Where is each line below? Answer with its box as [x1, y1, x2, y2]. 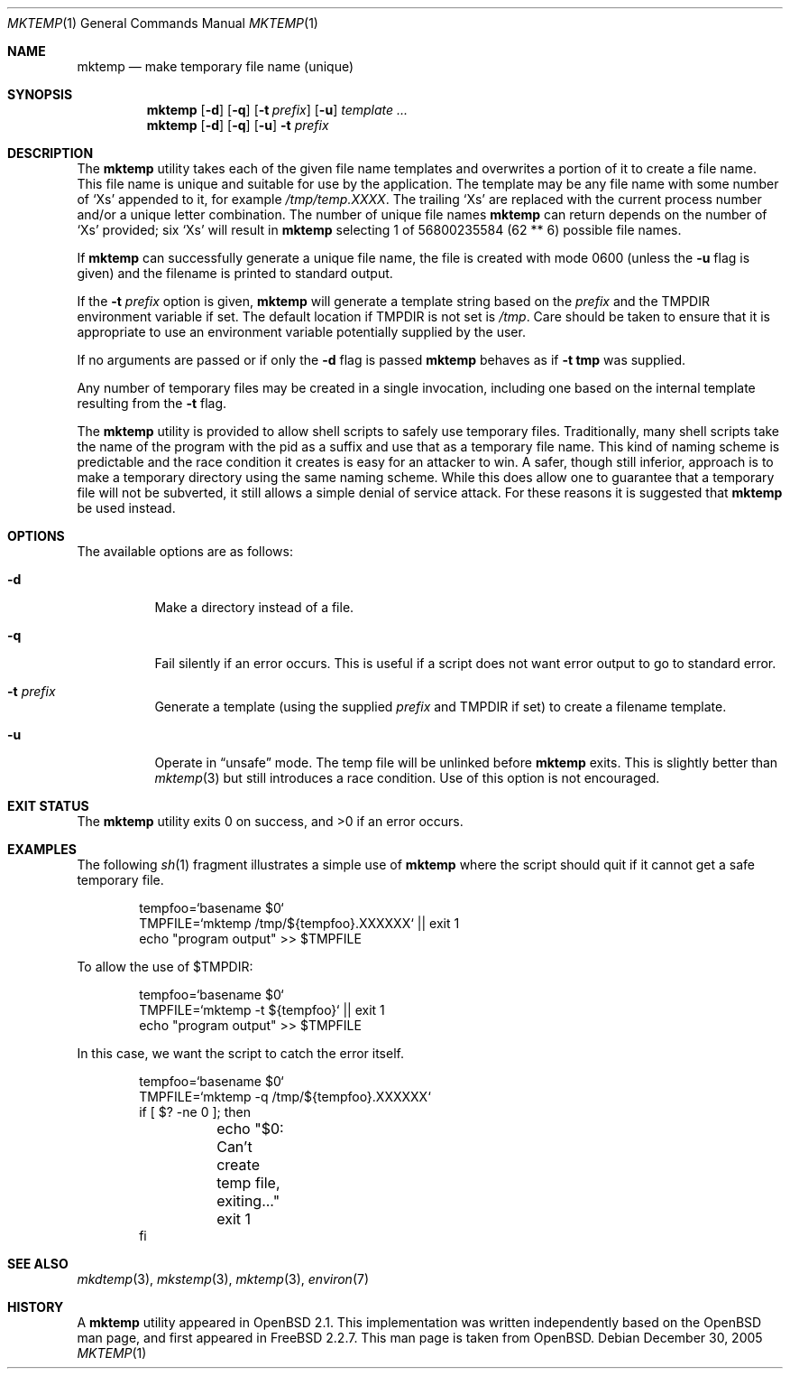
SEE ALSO [7, 1256, 69, 1271]
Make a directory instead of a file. [154, 600, 354, 615]
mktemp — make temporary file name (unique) [77, 59, 354, 74]
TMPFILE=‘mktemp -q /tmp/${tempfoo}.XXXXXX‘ [139, 1089, 431, 1104]
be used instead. [77, 500, 176, 516]
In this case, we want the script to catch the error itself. [77, 1046, 404, 1061]
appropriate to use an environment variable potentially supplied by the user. [77, 324, 526, 339]
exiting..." [216, 1192, 280, 1210]
